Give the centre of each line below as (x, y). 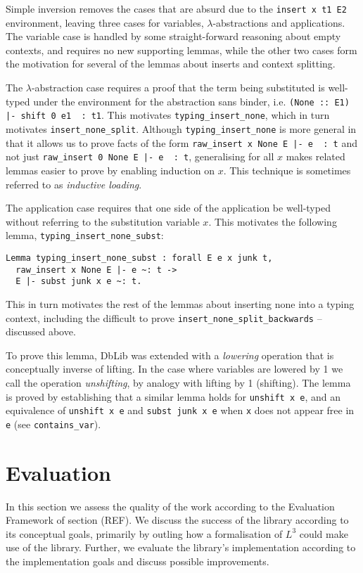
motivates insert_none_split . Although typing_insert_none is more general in (181, 128)
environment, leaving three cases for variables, (105, 22)
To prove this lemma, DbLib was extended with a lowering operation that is (170, 355)
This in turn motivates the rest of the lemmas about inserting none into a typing (180, 303)
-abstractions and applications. (279, 22)
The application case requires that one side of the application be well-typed (168, 208)
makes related (316, 156)
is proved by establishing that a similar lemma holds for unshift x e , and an (173, 396)
